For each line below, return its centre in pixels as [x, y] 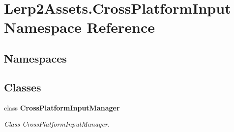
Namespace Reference [79, 27]
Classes [23, 87]
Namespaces [35, 58]
